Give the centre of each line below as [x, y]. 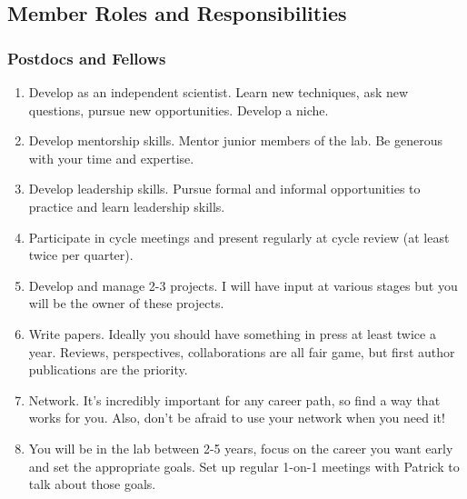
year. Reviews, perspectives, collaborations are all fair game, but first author [242, 351]
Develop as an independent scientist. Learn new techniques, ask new [219, 92]
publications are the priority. [108, 369]
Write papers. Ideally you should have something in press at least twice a [232, 333]
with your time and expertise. [111, 158]
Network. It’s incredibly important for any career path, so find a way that [234, 399]
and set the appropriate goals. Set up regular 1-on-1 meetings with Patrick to [244, 466]
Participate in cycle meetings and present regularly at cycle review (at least [239, 237]
